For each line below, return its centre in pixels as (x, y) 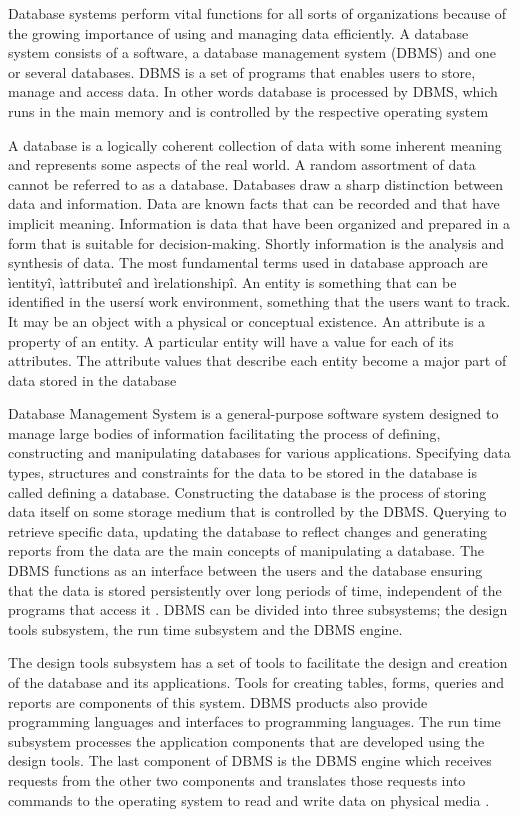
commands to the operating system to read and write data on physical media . (249, 799)
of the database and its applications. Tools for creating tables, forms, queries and (256, 682)
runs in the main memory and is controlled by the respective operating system (248, 110)
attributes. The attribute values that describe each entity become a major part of (257, 360)
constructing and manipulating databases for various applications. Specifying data (259, 452)
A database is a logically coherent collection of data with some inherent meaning (255, 144)
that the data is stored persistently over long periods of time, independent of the (255, 589)
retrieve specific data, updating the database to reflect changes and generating (248, 530)
